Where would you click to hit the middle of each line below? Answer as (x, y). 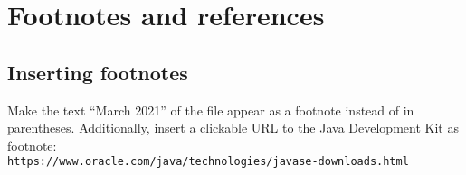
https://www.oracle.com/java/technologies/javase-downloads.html (208, 162)
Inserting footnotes (98, 72)
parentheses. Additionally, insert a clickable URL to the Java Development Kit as (233, 128)
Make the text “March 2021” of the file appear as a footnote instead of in (211, 110)
